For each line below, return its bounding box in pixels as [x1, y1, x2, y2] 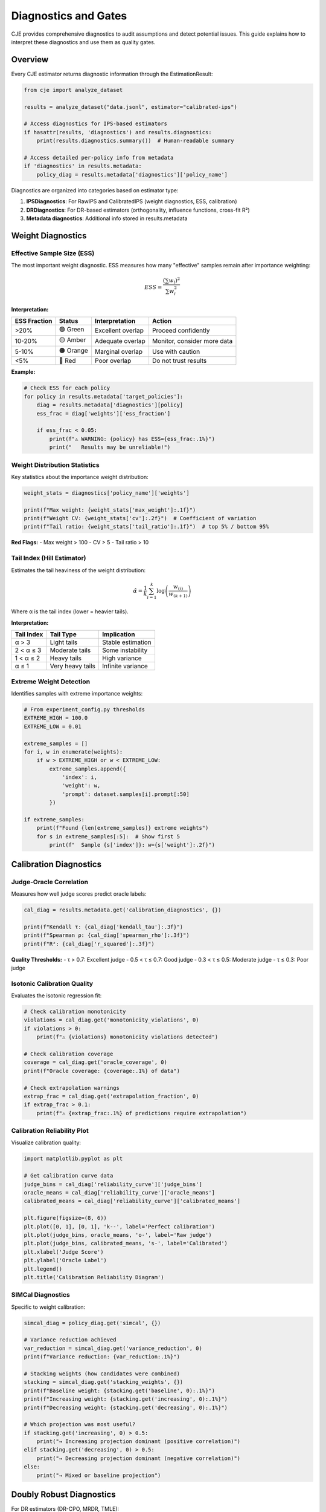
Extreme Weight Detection [11, 677, 91, 686]
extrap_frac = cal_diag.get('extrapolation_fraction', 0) [24, 1092, 199, 1100]
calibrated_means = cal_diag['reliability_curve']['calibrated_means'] [24, 1198, 241, 1205]
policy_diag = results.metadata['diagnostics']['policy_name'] [36, 171, 228, 178]
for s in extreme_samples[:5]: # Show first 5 [36, 833, 181, 840]
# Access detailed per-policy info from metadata [24, 154, 174, 161]
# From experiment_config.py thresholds [24, 706, 145, 713]
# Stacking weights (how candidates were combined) [24, 1370, 181, 1377]
